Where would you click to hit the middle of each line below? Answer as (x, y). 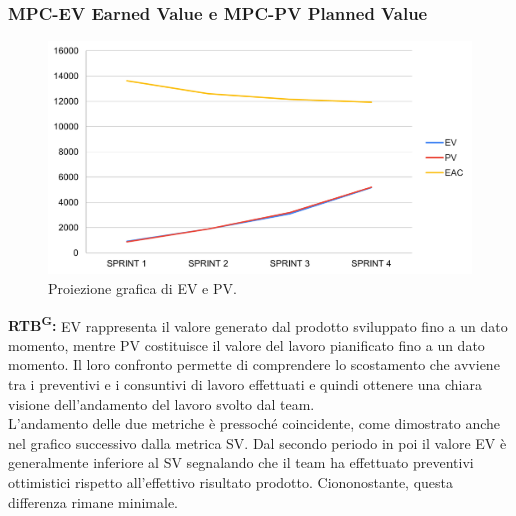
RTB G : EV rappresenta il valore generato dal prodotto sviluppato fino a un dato (258, 324)
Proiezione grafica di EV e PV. (142, 287)
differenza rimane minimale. (93, 501)
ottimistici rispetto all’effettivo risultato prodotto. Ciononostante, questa (231, 481)
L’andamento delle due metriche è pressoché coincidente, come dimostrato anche (254, 423)
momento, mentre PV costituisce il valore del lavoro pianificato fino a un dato (246, 344)
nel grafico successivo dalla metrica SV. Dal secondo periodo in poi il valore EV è (257, 442)
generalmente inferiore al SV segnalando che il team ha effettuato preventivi (241, 462)
